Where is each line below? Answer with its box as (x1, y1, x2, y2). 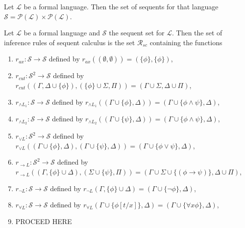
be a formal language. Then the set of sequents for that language (24, 1, 219, 11)
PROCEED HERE (15, 216, 72, 226)
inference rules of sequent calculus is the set (4, 37, 135, 47)
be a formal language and (24, 28, 100, 38)
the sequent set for (109, 28, 165, 38)
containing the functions (149, 37, 222, 47)
